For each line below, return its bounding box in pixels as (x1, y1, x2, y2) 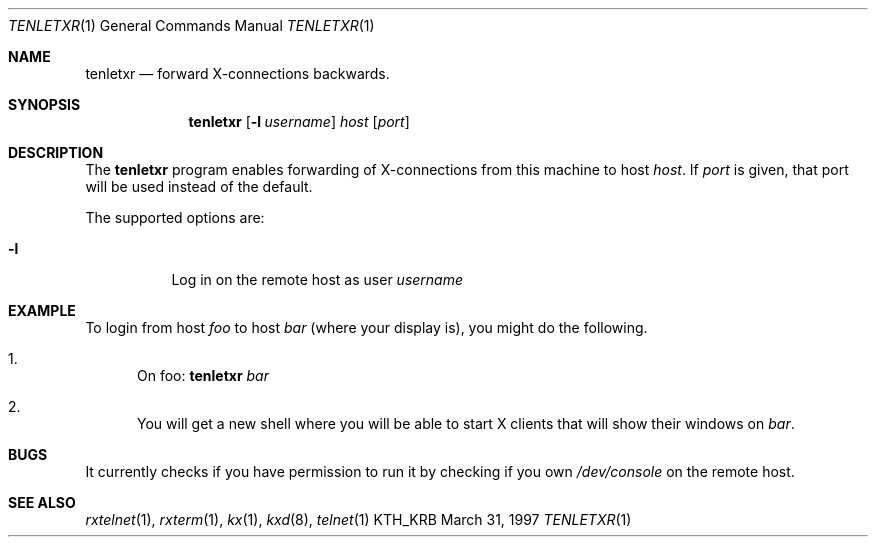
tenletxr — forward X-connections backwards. (85, 65, 390, 82)
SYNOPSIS (8, 96, 81, 113)
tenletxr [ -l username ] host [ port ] (188, 113, 410, 130)
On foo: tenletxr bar (137, 367, 269, 384)
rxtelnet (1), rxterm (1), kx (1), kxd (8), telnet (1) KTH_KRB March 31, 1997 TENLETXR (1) (85, 511, 632, 528)
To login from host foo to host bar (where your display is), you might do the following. (85, 319, 648, 336)
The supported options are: (85, 209, 265, 226)
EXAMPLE (8, 302, 76, 319)
